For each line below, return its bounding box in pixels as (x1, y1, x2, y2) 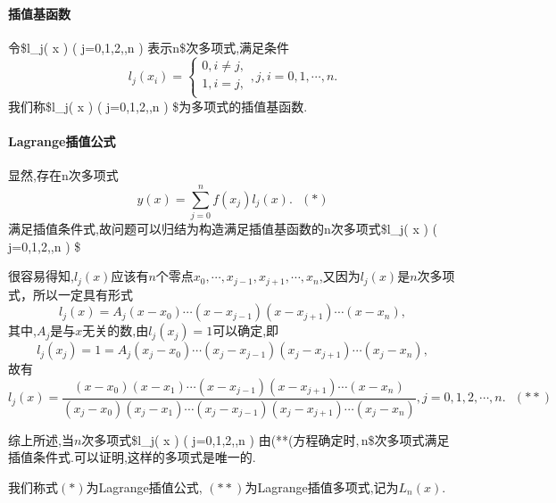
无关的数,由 (82, 321, 149, 340)
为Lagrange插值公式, (86, 477, 203, 496)
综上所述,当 (8, 430, 74, 449)
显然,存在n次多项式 (8, 166, 119, 185)
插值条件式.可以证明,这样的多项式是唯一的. (8, 448, 256, 466)
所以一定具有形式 (32, 284, 133, 303)
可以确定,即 (212, 321, 279, 340)
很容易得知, (8, 267, 74, 285)
